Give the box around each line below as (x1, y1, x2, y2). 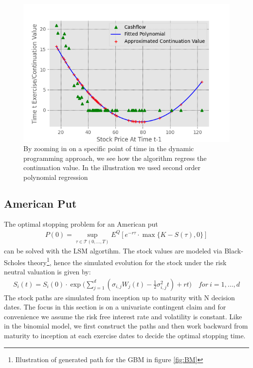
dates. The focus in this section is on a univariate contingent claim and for (4, 302, 226, 312)
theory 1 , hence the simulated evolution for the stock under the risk (27, 255, 227, 267)
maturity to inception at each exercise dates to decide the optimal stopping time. (4, 330, 246, 341)
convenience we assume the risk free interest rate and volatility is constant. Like (4, 311, 242, 321)
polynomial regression (23, 172, 88, 182)
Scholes (4, 257, 26, 267)
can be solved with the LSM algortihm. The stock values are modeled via (4, 246, 222, 256)
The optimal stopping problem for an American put (4, 218, 158, 229)
